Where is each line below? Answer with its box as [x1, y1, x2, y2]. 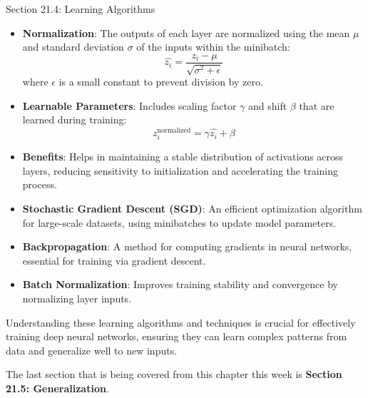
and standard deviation [22, 39, 124, 54]
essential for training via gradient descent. [22, 252, 206, 267]
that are [299, 98, 334, 113]
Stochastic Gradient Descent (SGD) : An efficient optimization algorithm [22, 201, 362, 216]
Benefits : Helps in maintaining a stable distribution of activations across [22, 149, 344, 164]
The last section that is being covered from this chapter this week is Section [6, 367, 342, 382]
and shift [247, 98, 287, 113]
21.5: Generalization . [6, 380, 109, 395]
